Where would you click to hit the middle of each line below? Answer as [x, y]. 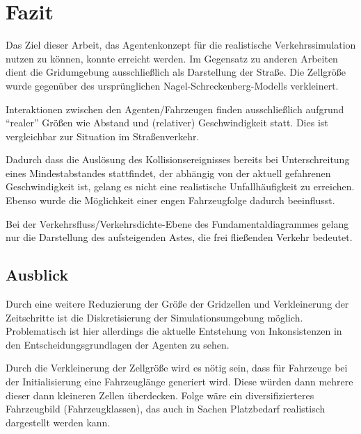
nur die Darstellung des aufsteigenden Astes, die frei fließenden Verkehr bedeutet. [179, 237]
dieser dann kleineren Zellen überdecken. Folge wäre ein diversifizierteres [160, 395]
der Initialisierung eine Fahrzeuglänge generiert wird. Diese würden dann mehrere [179, 382]
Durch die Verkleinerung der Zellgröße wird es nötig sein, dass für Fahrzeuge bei [177, 368]
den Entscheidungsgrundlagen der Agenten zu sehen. [118, 344]
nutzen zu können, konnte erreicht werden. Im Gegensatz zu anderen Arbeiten [172, 58]
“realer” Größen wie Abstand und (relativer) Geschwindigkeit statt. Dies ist [167, 123]
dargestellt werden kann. [58, 422]
